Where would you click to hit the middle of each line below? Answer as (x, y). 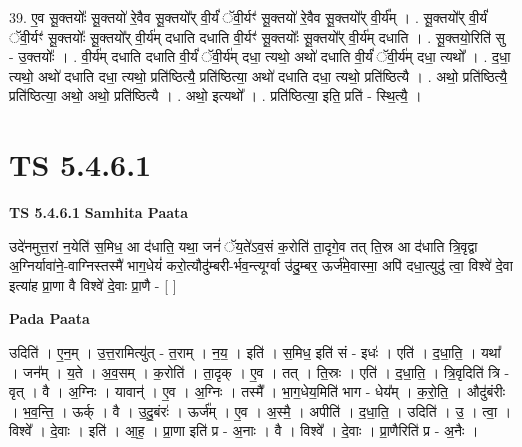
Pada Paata (49, 318)
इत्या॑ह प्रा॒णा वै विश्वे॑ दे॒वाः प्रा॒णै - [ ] (93, 284)
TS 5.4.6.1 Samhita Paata (99, 212)
